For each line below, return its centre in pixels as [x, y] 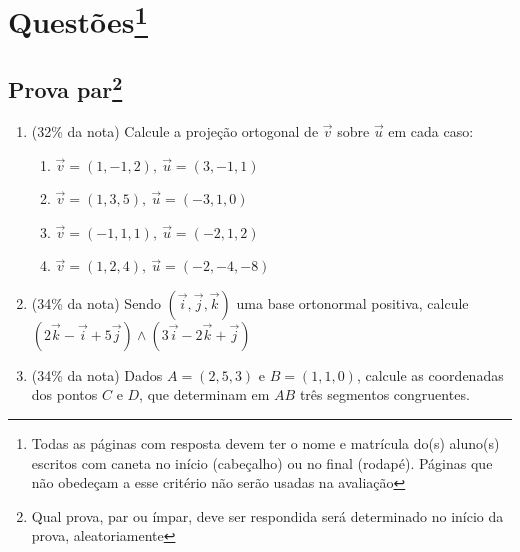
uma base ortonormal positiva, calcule [352, 302]
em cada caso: [431, 130]
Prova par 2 [65, 87]
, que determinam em [204, 394]
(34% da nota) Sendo [96, 302]
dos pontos [64, 394]
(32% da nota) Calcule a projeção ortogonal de [175, 130]
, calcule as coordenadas [430, 374]
